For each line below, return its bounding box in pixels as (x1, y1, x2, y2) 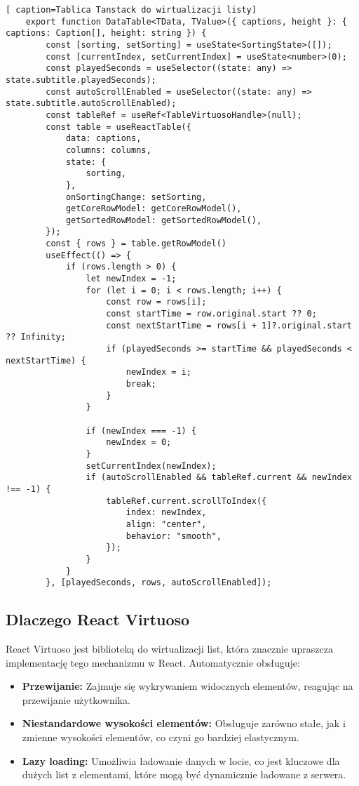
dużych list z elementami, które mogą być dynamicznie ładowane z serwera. (22, 767, 346, 782)
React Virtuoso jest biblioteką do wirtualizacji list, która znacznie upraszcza (6, 641, 333, 656)
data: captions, (65, 133, 142, 144)
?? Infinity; (6, 332, 66, 342)
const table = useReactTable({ (46, 121, 191, 132)
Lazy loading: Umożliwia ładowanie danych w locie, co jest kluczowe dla (22, 753, 340, 768)
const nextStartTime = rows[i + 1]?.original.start (106, 320, 352, 331)
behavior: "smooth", (126, 531, 222, 541)
